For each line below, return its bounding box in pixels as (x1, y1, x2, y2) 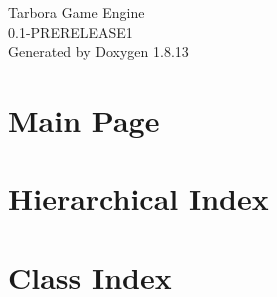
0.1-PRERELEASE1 (8, 21, 133, 42)
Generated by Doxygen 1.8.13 (8, 41, 189, 62)
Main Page (8, 99, 160, 140)
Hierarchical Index (8, 178, 269, 219)
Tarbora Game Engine (8, 2, 145, 22)
